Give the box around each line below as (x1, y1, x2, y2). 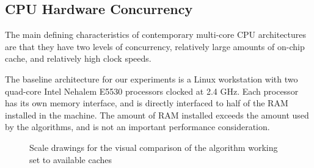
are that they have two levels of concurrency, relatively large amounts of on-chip (5, 40, 305, 53)
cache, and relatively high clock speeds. (5, 52, 152, 65)
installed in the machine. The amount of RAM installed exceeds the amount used (5, 108, 309, 121)
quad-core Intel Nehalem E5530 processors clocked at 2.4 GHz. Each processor (5, 84, 299, 97)
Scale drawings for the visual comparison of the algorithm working (29, 141, 278, 153)
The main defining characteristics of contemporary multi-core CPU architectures (5, 28, 307, 41)
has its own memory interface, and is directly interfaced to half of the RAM (5, 97, 288, 109)
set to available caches (29, 153, 112, 166)
